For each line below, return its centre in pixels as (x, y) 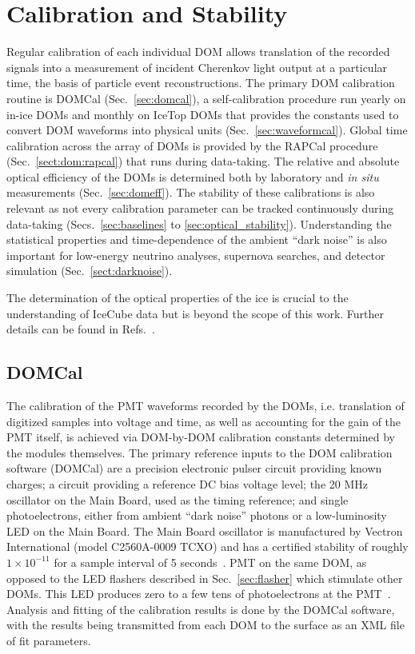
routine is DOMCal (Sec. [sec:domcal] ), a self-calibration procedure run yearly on (206, 98)
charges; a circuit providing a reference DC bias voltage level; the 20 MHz (188, 483)
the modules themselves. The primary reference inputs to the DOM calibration (200, 452)
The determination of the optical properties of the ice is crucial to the (178, 298)
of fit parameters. (49, 640)
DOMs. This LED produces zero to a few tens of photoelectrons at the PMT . (199, 594)
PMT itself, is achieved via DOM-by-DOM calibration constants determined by (201, 437)
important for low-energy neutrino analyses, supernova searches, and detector (196, 255)
